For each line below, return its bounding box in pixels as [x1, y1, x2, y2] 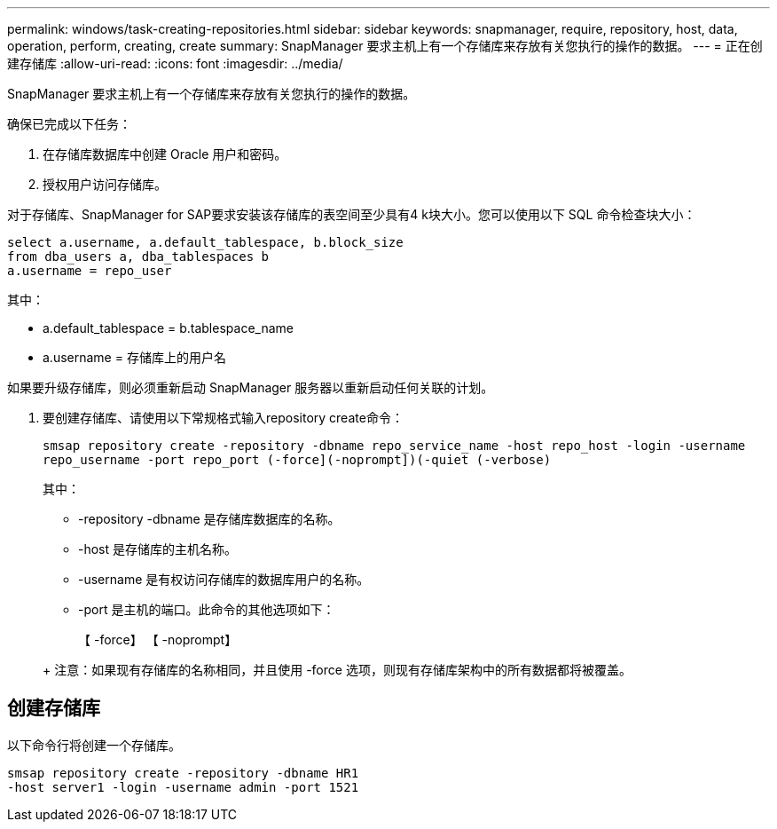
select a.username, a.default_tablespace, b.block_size [7, 235, 404, 249]
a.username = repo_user [7, 264, 172, 278]
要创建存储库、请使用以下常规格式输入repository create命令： [43, 410, 404, 425]
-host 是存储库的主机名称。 [78, 541, 238, 557]
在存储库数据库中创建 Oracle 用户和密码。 [43, 146, 287, 162]
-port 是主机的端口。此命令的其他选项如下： [78, 602, 335, 617]
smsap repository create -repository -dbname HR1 [7, 765, 359, 780]
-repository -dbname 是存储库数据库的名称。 [78, 511, 341, 526]
